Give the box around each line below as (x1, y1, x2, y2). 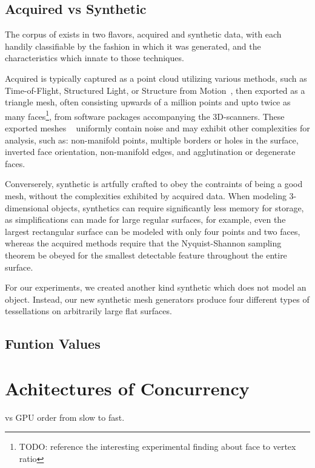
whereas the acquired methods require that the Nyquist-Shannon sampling (5, 237, 282, 249)
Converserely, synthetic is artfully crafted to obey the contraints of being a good (5, 177, 303, 190)
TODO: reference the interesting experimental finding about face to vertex (19, 440, 296, 453)
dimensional (5, 201, 49, 214)
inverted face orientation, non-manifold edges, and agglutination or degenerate (5, 145, 296, 158)
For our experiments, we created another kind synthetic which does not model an (5, 281, 307, 294)
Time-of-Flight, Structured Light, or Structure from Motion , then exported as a (5, 84, 305, 96)
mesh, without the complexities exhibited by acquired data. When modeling (5, 189, 287, 202)
